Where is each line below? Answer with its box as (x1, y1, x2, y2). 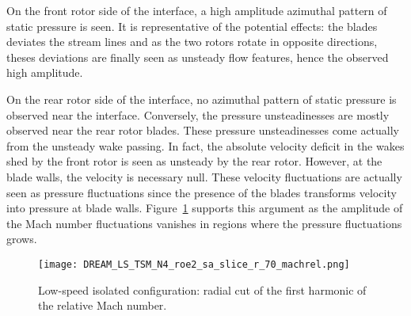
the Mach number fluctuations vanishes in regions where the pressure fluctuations (6, 215, 402, 231)
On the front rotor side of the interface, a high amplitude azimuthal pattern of (6, 2, 387, 18)
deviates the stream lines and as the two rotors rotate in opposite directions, (6, 33, 378, 50)
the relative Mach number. (38, 297, 167, 314)
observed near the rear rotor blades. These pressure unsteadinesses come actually (6, 122, 400, 139)
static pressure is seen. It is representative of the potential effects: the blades (6, 17, 378, 34)
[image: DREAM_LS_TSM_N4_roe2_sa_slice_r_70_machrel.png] (38, 258, 350, 270)
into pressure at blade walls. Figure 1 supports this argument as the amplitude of (6, 200, 403, 216)
